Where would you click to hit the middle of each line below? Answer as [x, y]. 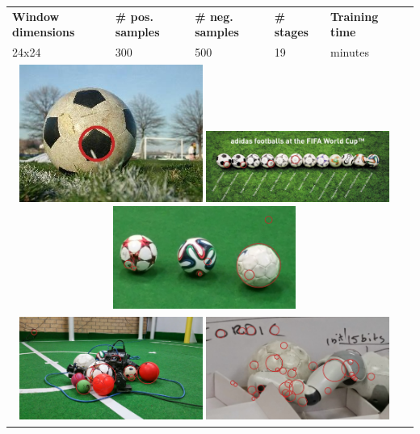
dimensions [44, 32]
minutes [349, 52]
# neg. [214, 16]
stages [291, 32]
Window [36, 16]
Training [354, 16]
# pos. [134, 16]
